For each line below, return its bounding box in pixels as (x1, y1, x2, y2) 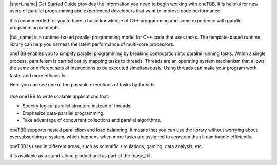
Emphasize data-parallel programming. (22, 110, 105, 116)
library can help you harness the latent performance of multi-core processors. (9, 41, 174, 47)
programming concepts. (9, 25, 61, 31)
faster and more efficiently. (9, 72, 67, 78)
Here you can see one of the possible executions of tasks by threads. (9, 81, 156, 87)
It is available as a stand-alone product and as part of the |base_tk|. (9, 153, 152, 159)
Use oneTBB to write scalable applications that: (9, 93, 110, 100)
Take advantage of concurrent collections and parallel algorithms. (22, 117, 162, 123)
